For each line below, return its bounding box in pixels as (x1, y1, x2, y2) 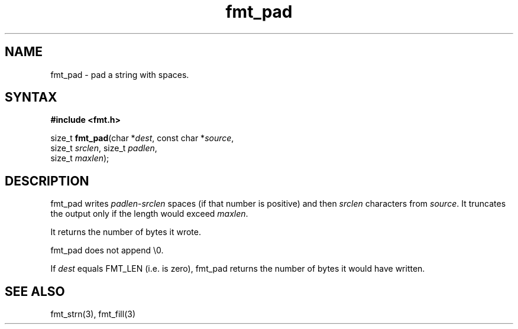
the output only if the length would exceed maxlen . (50, 209, 248, 219)
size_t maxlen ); (50, 153, 109, 164)
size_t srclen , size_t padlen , (50, 143, 157, 154)
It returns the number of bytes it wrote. (50, 227, 201, 237)
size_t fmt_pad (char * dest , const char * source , (50, 133, 234, 144)
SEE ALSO (5, 284, 65, 299)
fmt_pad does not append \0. (50, 245, 164, 256)
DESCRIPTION (5, 173, 89, 188)
